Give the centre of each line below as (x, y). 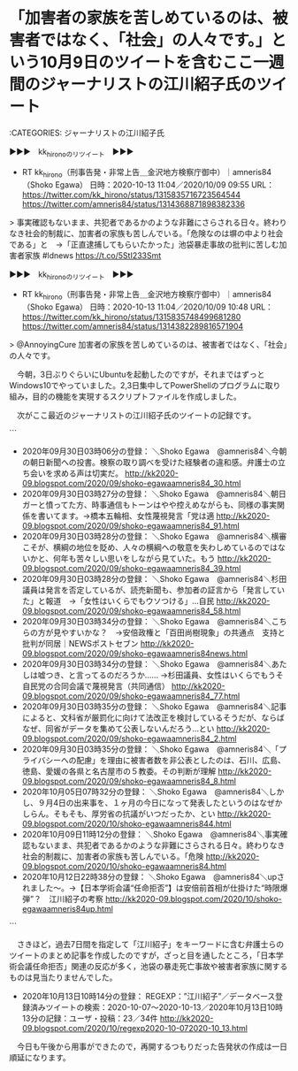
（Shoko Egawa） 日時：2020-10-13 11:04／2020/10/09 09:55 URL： (148, 184)
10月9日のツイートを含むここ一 (155, 62)
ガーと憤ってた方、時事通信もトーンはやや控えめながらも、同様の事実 (149, 505)
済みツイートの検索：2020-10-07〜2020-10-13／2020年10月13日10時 (157, 1007)
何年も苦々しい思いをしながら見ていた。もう (134, 559)
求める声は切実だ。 (88, 473)
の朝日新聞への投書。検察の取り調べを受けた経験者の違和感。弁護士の (150, 463)
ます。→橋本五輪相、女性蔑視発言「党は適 (138, 516)
